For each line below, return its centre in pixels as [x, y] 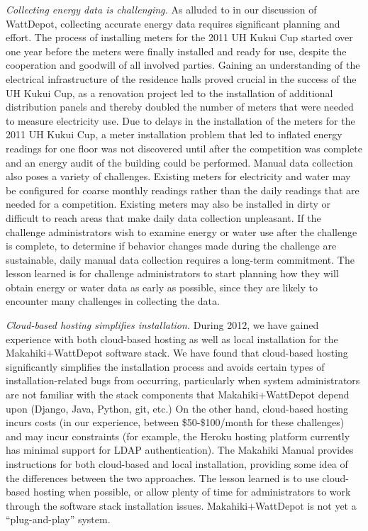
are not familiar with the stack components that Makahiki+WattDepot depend [178, 395]
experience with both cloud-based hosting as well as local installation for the [172, 339]
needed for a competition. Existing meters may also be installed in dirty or [168, 204]
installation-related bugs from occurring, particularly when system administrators [183, 380]
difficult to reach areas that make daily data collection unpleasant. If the [163, 217]
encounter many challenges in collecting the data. [113, 301]
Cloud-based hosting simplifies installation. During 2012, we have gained [162, 325]
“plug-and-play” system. [58, 519]
